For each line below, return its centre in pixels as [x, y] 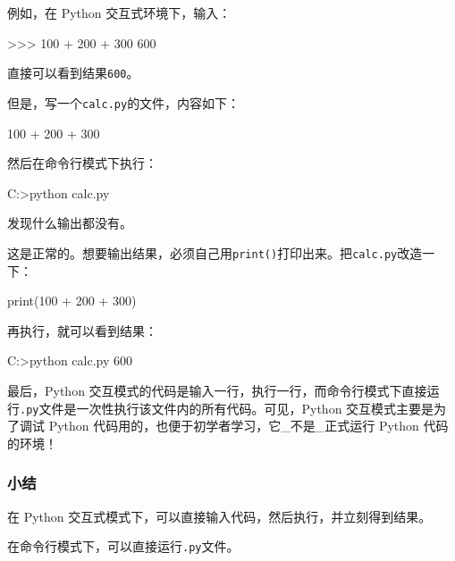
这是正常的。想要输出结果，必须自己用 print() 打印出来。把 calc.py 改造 [215, 252]
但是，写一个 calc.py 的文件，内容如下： [124, 102]
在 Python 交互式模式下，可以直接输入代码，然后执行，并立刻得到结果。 [219, 516]
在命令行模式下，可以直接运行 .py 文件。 [123, 546]
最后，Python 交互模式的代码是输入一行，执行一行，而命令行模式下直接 [217, 390]
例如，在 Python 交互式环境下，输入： [119, 13]
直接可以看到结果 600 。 [73, 73]
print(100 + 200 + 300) [72, 301]
